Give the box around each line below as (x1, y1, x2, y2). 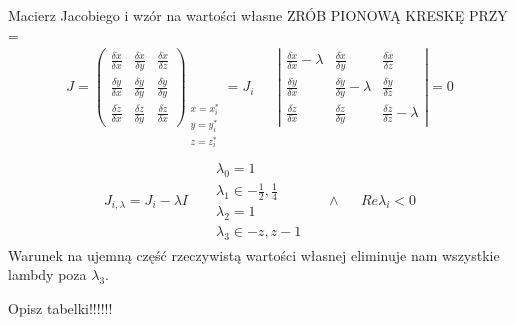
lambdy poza (8, 264, 87, 285)
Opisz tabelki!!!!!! (8, 297, 113, 318)
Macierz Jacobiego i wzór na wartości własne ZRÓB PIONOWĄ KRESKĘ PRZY (8, 5, 508, 25)
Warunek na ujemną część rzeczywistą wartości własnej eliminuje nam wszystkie (8, 244, 500, 265)
